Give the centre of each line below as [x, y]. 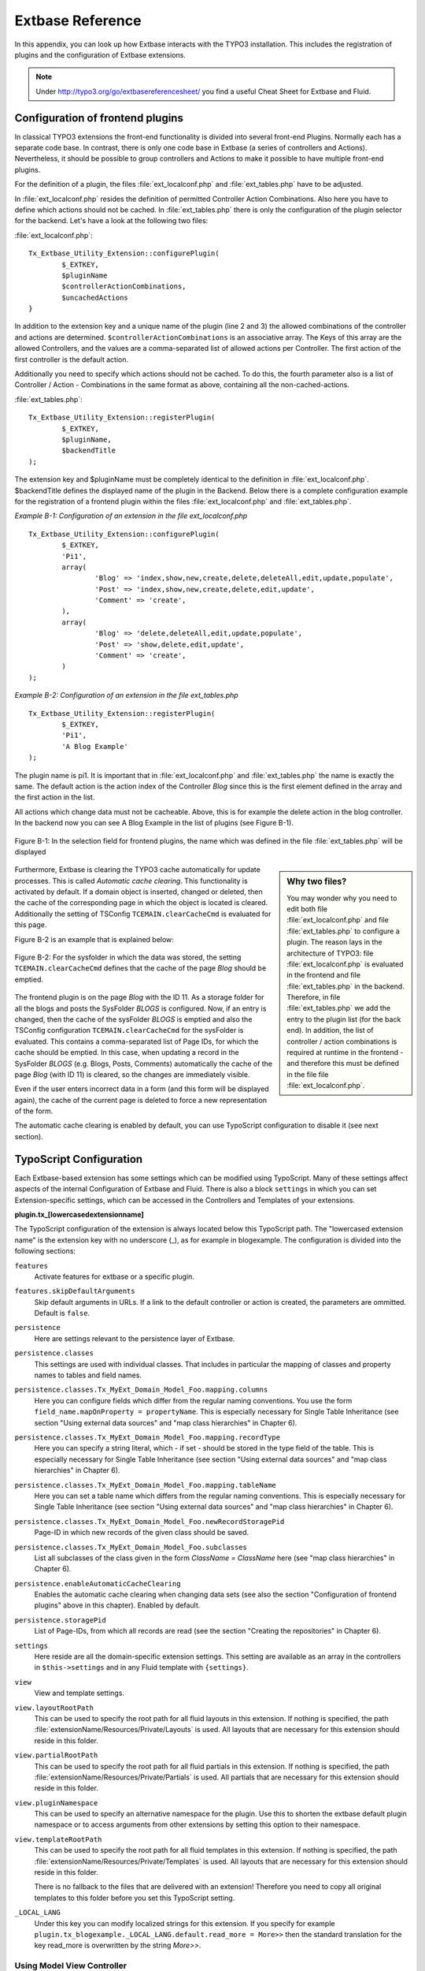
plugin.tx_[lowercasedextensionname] [79, 1214]
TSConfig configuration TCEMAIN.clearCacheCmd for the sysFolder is [129, 1030]
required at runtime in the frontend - [345, 1053]
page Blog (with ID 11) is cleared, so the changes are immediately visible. [132, 1074]
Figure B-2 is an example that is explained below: [94, 939]
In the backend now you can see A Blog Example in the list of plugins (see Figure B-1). [154, 823]
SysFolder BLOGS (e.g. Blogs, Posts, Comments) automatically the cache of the [144, 1064]
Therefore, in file [314, 997]
